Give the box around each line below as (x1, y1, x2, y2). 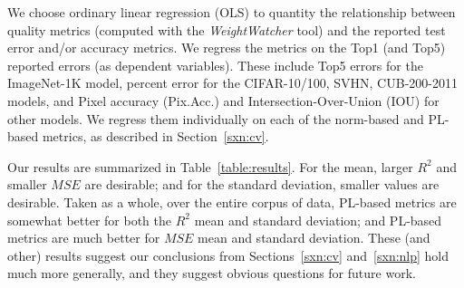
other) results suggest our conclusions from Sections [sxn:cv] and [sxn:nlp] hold (7, 245, 449, 264)
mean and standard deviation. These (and (198, 228, 430, 247)
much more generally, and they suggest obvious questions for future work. (7, 264, 416, 283)
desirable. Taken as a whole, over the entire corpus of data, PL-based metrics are (7, 192, 457, 211)
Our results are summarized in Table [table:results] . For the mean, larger (7, 157, 413, 176)
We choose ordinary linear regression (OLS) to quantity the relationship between (7, 3, 456, 21)
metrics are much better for (7, 228, 160, 247)
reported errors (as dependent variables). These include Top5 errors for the (7, 55, 423, 74)
